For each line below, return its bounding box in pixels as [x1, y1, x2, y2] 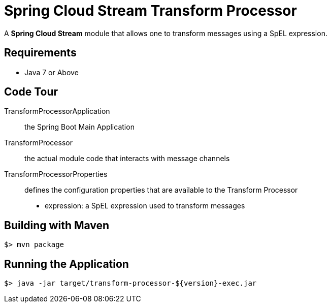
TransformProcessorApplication [4, 107, 110, 116]
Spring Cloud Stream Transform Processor [4, 2, 297, 19]
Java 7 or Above [24, 68, 79, 77]
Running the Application [4, 257, 129, 270]
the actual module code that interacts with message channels [24, 154, 230, 163]
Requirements [4, 46, 77, 59]
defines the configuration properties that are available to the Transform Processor [24, 186, 298, 195]
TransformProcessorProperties [4, 170, 108, 179]
